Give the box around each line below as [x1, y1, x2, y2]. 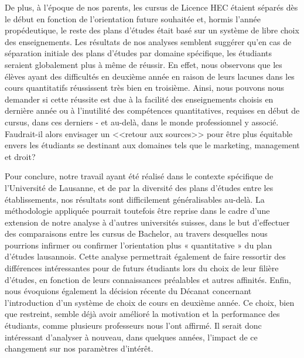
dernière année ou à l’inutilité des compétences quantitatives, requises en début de [5, 104, 300, 117]
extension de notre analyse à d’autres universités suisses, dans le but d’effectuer [5, 216, 290, 228]
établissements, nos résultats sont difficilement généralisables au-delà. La [5, 193, 265, 205]
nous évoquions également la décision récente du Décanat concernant [5, 285, 252, 297]
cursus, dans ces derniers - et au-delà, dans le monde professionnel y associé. [5, 115, 279, 128]
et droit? [5, 150, 36, 162]
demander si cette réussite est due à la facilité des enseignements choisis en [5, 93, 274, 105]
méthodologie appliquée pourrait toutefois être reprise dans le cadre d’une [5, 204, 270, 217]
